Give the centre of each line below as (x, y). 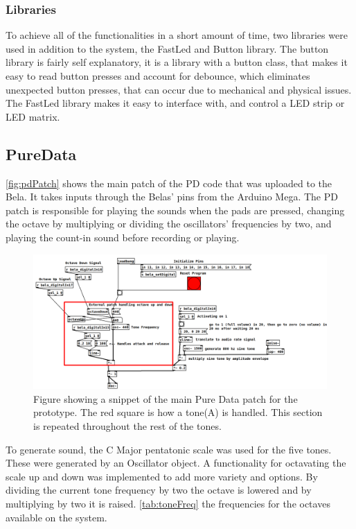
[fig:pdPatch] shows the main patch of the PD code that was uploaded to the (169, 183)
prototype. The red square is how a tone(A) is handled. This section (178, 412)
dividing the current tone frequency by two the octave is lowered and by (159, 490)
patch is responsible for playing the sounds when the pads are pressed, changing (175, 210)
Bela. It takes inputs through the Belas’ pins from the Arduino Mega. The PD (172, 197)
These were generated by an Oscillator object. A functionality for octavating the (176, 463)
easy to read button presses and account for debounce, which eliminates (158, 76)
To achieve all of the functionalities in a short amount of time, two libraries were (177, 35)
